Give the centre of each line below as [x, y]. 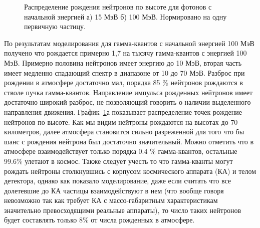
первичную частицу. [55, 26]
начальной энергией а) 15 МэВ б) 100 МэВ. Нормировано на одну [125, 16]
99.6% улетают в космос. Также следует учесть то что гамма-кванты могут [118, 161]
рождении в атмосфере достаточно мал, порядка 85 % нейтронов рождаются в [123, 82]
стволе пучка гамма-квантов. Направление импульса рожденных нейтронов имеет [128, 92]
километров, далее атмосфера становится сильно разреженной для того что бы [124, 132]
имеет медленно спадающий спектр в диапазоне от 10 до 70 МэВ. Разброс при [124, 72]
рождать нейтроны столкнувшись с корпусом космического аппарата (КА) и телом [130, 171]
